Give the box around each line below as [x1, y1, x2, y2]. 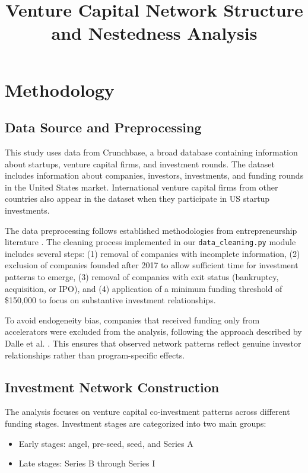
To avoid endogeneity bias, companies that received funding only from [5, 313, 260, 326]
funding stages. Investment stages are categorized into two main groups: [5, 417, 266, 429]
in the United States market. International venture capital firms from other [5, 180, 278, 193]
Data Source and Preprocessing [5, 118, 202, 136]
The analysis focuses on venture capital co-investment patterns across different [5, 405, 290, 418]
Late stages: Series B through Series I [18, 457, 155, 469]
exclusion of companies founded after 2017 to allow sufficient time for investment [5, 259, 299, 271]
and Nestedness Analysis [51, 21, 258, 45]
